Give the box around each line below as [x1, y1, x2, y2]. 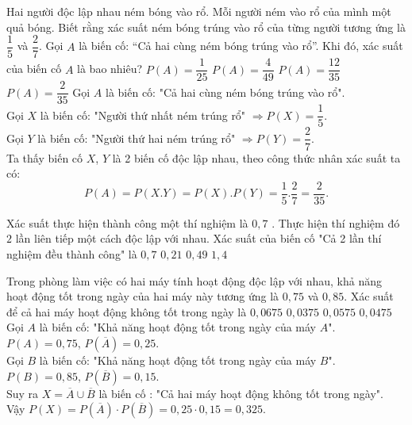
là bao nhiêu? [77, 60, 143, 77]
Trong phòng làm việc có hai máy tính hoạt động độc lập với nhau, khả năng [6, 272, 382, 289]
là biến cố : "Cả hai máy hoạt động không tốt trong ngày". [98, 385, 383, 401]
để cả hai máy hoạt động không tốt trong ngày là [6, 303, 247, 320]
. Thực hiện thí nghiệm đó [271, 214, 400, 231]
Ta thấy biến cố [6, 149, 83, 166]
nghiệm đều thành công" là [6, 245, 137, 262]
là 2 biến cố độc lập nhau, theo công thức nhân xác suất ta [112, 149, 401, 166]
